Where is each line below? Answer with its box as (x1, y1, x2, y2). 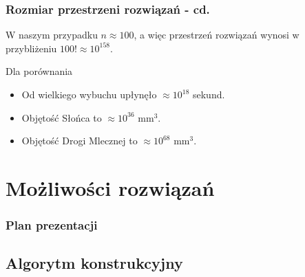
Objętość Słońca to (21, 110, 102, 124)
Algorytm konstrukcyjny (6, 252, 183, 274)
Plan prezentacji (6, 217, 98, 234)
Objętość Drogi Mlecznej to (21, 133, 138, 148)
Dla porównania (6, 64, 73, 78)
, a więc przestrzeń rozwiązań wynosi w (134, 27, 299, 42)
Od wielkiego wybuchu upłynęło (21, 87, 157, 101)
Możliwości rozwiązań (6, 173, 215, 201)
